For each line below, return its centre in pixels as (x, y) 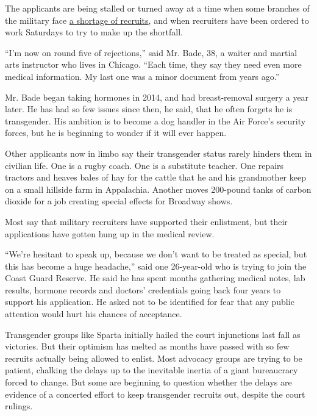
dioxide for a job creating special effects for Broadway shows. (119, 201)
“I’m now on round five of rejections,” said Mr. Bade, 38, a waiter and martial (151, 52)
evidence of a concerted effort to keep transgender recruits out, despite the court (155, 394)
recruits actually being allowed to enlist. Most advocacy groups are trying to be (154, 358)
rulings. (19, 406)
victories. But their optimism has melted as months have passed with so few (147, 346)
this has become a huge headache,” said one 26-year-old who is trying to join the (156, 266)
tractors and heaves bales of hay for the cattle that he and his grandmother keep (155, 177)
